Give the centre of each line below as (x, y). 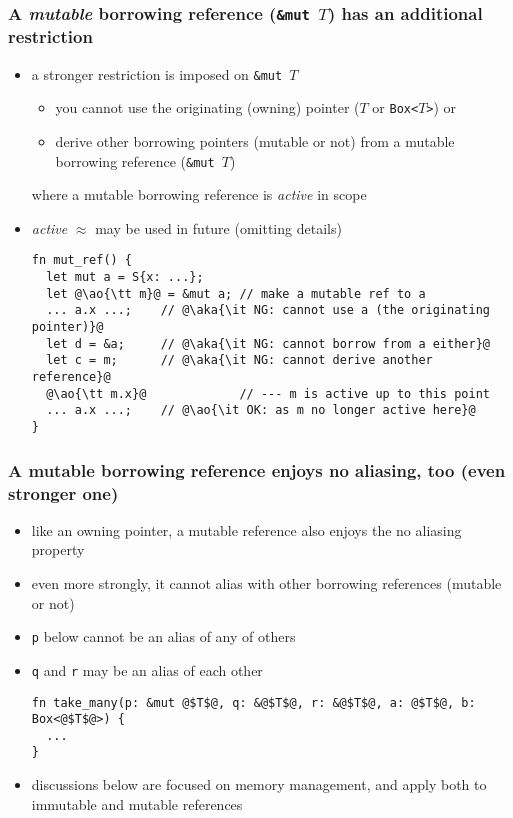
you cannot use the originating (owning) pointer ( (207, 107)
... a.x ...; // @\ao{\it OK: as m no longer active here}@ (261, 410)
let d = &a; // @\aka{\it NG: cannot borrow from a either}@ (268, 343)
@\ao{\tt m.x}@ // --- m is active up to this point (268, 393)
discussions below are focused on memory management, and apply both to (259, 784)
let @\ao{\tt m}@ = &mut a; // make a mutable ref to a (236, 293)
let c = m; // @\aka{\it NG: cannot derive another (239, 360)
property (58, 549)
